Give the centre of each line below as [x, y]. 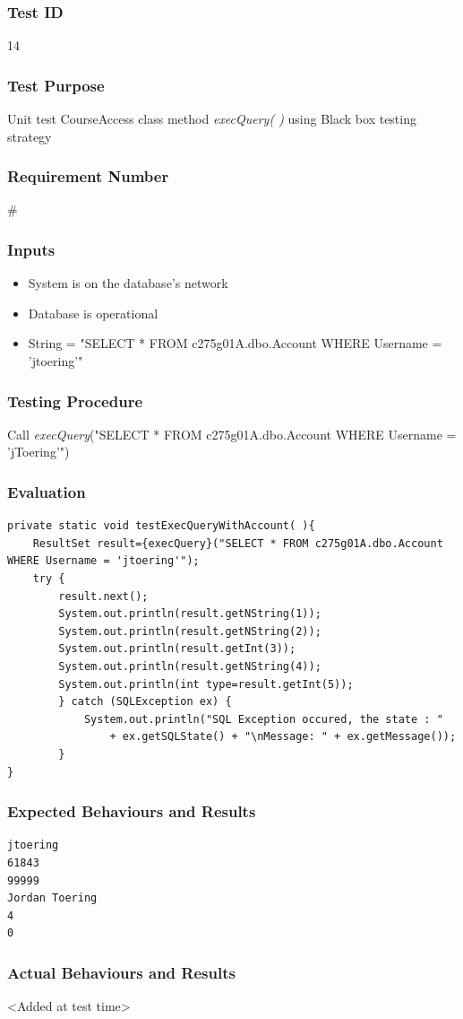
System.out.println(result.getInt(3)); [177, 649]
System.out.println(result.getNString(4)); [190, 666]
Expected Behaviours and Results [132, 811]
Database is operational [93, 313]
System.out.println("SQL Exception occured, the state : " [263, 719]
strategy [30, 136]
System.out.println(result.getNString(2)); [190, 631]
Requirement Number [88, 176]
